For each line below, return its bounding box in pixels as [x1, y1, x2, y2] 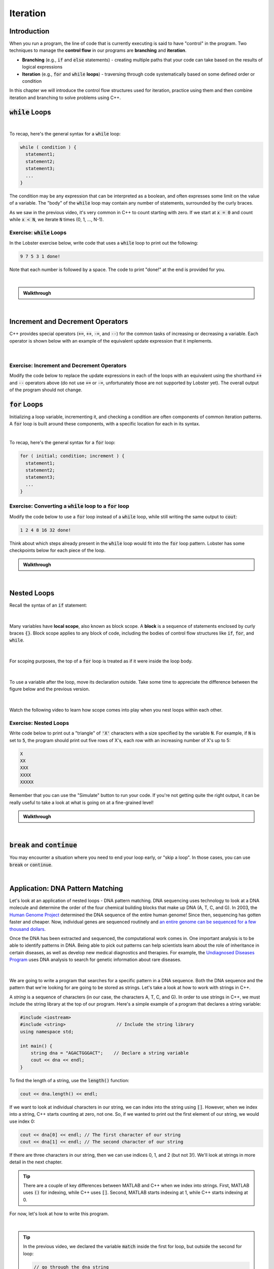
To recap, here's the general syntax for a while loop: [9, 131, 121, 137]
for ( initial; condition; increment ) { [20, 453, 125, 459]
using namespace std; [20, 1028, 74, 1034]
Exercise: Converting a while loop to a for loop [9, 503, 129, 510]
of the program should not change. [9, 387, 83, 393]
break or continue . [9, 861, 53, 867]
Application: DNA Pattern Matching [9, 884, 123, 893]
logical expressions [22, 64, 63, 70]
